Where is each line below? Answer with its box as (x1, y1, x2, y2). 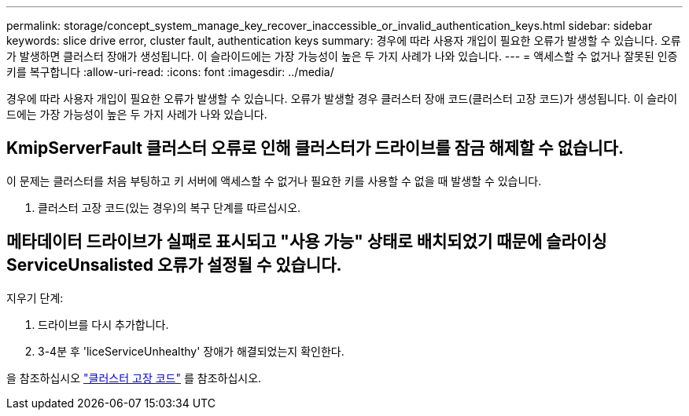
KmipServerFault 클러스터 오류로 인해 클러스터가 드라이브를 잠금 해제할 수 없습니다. (6, 138, 624, 159)
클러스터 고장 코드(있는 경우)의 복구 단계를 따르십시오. (38, 200, 301, 214)
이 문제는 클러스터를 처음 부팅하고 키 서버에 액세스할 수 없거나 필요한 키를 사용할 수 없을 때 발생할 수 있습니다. (6, 173, 542, 188)
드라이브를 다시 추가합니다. (38, 317, 169, 331)
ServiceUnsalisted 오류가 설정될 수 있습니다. (6, 255, 342, 276)
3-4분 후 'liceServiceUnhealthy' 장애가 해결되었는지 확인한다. (38, 344, 344, 358)
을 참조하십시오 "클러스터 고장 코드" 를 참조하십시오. (6, 370, 262, 385)
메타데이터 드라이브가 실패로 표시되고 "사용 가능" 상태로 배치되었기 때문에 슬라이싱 (6, 232, 607, 252)
